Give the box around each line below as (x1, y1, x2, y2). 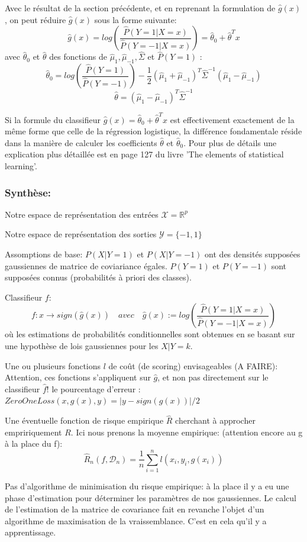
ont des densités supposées (205, 248, 300, 260)
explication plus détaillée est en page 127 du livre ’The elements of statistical (5, 148, 284, 160)
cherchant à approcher (175, 414, 256, 427)
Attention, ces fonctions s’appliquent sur (5, 371, 151, 383)
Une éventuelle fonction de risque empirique (5, 414, 164, 427)
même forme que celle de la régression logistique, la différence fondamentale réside (5, 125, 302, 137)
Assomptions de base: (5, 248, 83, 260)
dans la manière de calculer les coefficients (5, 136, 157, 149)
